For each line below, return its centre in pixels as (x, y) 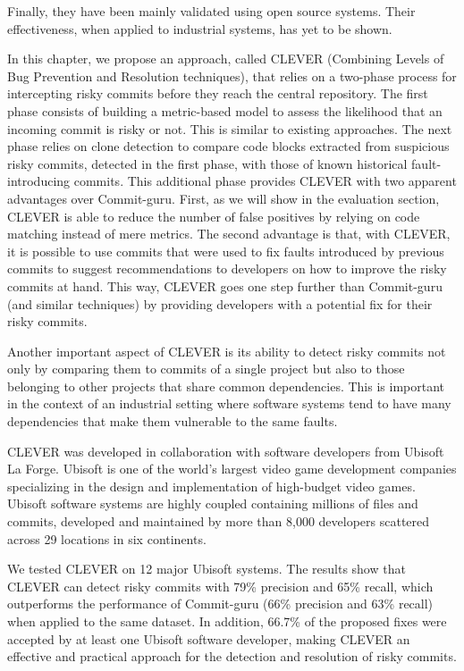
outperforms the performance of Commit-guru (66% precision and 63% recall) (220, 604)
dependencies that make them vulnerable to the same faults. (173, 421)
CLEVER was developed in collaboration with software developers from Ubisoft (226, 451)
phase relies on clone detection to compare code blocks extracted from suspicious (228, 146)
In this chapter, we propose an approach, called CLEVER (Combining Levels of (226, 59)
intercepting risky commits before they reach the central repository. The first (218, 93)
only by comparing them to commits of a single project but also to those (206, 369)
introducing (39, 181)
